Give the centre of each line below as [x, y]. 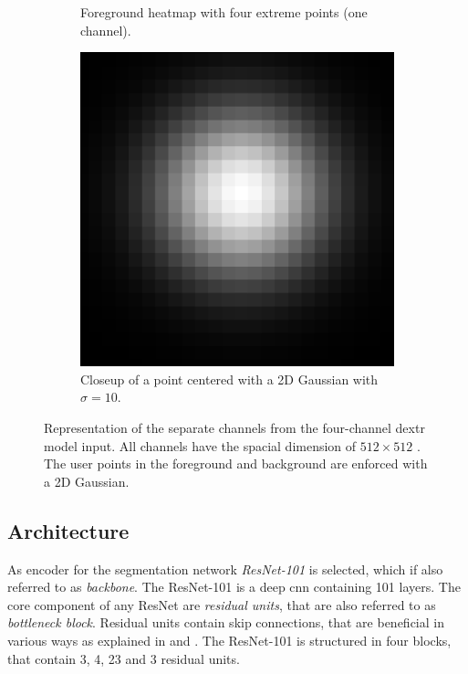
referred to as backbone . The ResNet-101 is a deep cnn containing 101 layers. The [234, 587]
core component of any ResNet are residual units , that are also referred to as [222, 604]
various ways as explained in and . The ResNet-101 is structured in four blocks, [229, 640]
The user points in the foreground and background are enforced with [236, 463]
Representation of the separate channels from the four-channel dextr [234, 427]
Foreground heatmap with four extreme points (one [224, 12]
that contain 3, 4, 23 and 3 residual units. [124, 658]
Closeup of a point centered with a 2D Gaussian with [229, 379]
